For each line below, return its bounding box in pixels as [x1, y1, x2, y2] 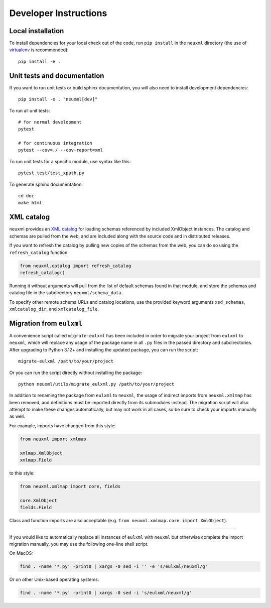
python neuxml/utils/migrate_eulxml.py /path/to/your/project [18, 381, 175, 387]
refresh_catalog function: [9, 249, 69, 256]
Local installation [9, 27, 64, 35]
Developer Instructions [9, 8, 107, 19]
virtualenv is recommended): [9, 47, 69, 53]
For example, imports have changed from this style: [9, 422, 116, 429]
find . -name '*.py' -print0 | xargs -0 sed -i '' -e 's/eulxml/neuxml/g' [20, 564, 208, 569]
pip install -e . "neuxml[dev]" [18, 96, 98, 102]
